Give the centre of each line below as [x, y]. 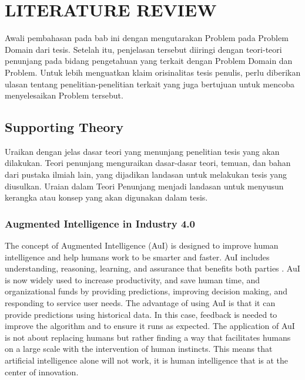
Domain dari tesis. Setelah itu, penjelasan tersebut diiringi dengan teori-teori [143, 49]
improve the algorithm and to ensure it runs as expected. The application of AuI [150, 326]
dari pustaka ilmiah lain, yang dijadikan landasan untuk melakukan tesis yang [146, 174]
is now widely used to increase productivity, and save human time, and [132, 279]
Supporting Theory [64, 127]
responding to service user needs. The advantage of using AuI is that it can [140, 303]
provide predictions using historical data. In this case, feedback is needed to [141, 314]
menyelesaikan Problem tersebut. [64, 95]
